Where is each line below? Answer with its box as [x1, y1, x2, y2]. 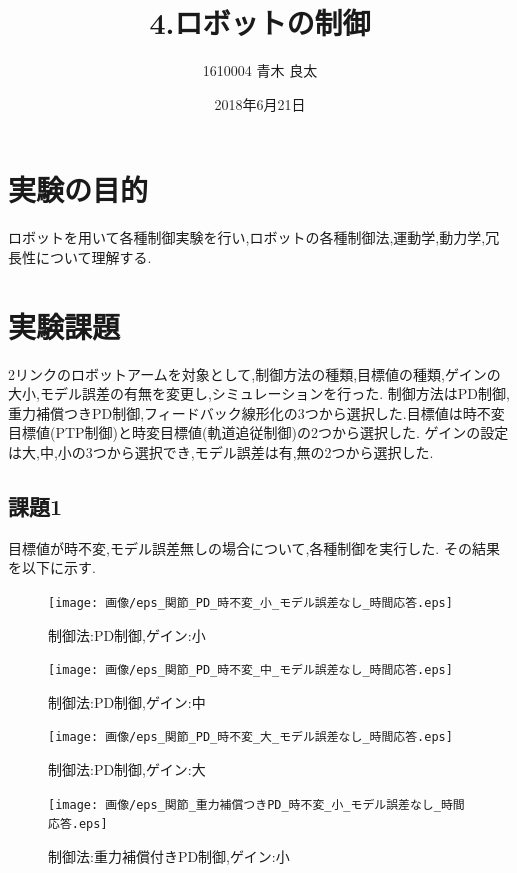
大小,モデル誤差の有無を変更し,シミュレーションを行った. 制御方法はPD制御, [8, 383, 510, 404]
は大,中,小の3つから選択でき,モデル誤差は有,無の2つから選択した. [8, 441, 434, 462]
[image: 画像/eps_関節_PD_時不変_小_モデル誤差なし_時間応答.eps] [48, 595, 453, 610]
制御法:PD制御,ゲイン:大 [48, 759, 206, 780]
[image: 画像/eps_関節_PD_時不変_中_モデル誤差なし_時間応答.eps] [48, 663, 453, 678]
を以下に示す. [8, 557, 96, 578]
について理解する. [35, 246, 152, 267]
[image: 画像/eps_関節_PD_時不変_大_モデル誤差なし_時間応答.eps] [48, 730, 453, 745]
